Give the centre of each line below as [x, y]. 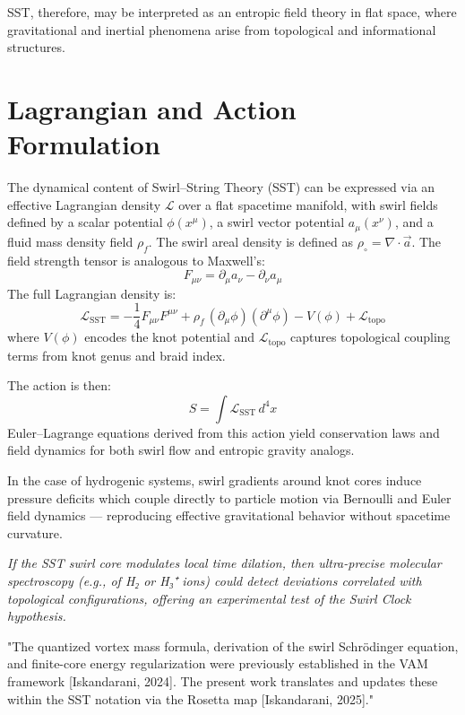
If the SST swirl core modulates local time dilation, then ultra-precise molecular [224, 563]
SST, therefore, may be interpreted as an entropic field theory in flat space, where [232, 12]
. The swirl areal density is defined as [251, 241]
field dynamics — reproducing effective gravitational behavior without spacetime [229, 515]
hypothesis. [37, 616]
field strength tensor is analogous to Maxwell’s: [136, 260]
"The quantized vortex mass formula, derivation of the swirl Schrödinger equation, [233, 645]
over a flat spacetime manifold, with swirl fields [308, 204]
